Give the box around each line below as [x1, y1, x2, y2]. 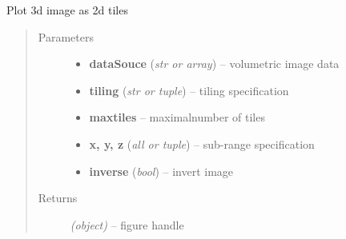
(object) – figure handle [70, 216, 184, 233]
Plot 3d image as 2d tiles [6, 2, 128, 18]
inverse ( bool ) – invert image [89, 162, 234, 179]
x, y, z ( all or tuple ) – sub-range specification [89, 135, 315, 152]
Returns [38, 189, 78, 206]
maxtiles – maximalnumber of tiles [89, 109, 265, 125]
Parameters [38, 28, 94, 45]
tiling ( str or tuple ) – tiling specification [89, 82, 289, 98]
